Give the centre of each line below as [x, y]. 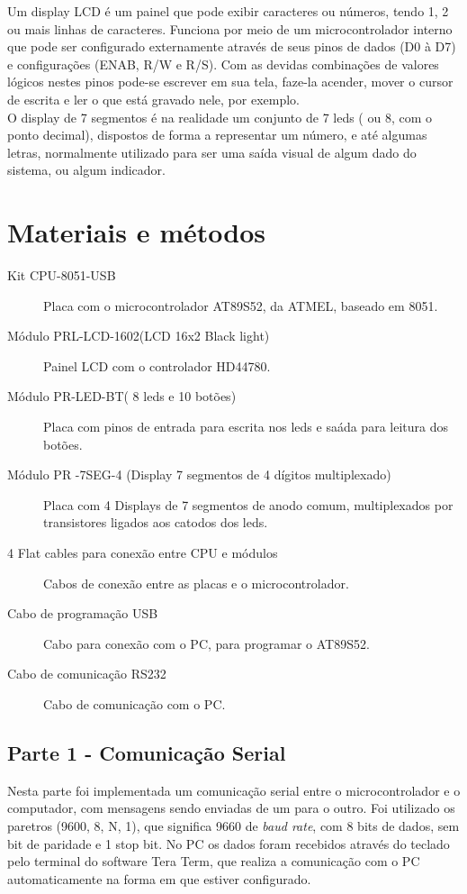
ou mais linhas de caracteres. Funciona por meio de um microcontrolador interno [230, 28]
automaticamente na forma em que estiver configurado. [159, 878]
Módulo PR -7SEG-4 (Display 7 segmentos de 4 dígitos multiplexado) [199, 474]
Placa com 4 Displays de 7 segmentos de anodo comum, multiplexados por [248, 504]
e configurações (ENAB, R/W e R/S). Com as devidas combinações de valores [223, 64]
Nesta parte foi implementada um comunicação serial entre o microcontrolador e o [234, 790]
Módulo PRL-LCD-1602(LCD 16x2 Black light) [139, 336]
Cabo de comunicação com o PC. [135, 703]
